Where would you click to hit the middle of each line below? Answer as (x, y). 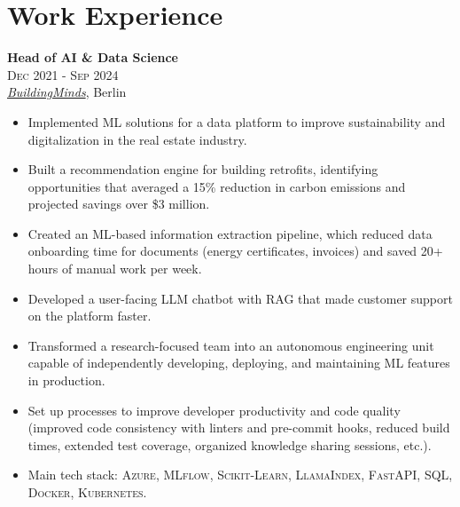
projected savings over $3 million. (119, 204)
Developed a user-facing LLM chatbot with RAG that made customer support (240, 298)
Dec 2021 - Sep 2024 (63, 74)
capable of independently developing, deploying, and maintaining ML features (239, 363)
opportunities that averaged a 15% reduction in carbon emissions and (217, 186)
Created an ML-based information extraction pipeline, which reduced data (230, 233)
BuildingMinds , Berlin (67, 92)
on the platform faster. (90, 316)
